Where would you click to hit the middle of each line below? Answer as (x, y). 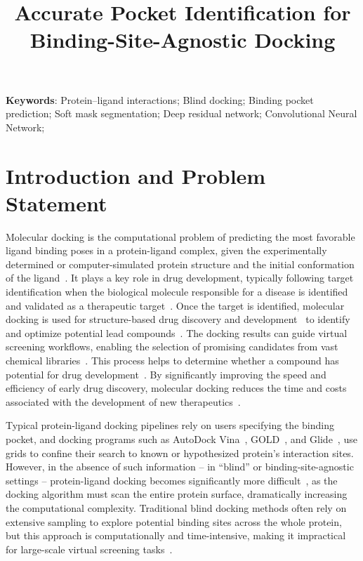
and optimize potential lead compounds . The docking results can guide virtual (177, 332)
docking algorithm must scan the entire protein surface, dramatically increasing (177, 494)
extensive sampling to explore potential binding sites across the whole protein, (174, 521)
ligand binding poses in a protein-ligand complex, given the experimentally (166, 250)
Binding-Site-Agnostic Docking (183, 40)
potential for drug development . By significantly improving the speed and (166, 374)
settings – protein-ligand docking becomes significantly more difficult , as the (172, 480)
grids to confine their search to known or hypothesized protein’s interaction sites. (180, 453)
